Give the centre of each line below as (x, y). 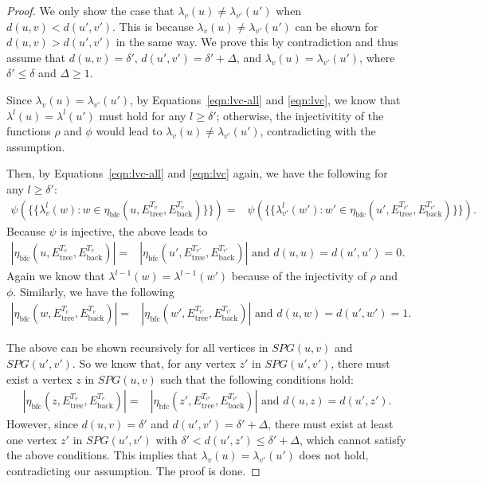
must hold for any (143, 115)
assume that (36, 57)
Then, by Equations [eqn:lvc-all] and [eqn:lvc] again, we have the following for (197, 173)
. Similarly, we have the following (94, 291)
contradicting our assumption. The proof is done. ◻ (133, 470)
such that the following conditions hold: (257, 379)
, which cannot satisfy (353, 439)
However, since (42, 424)
